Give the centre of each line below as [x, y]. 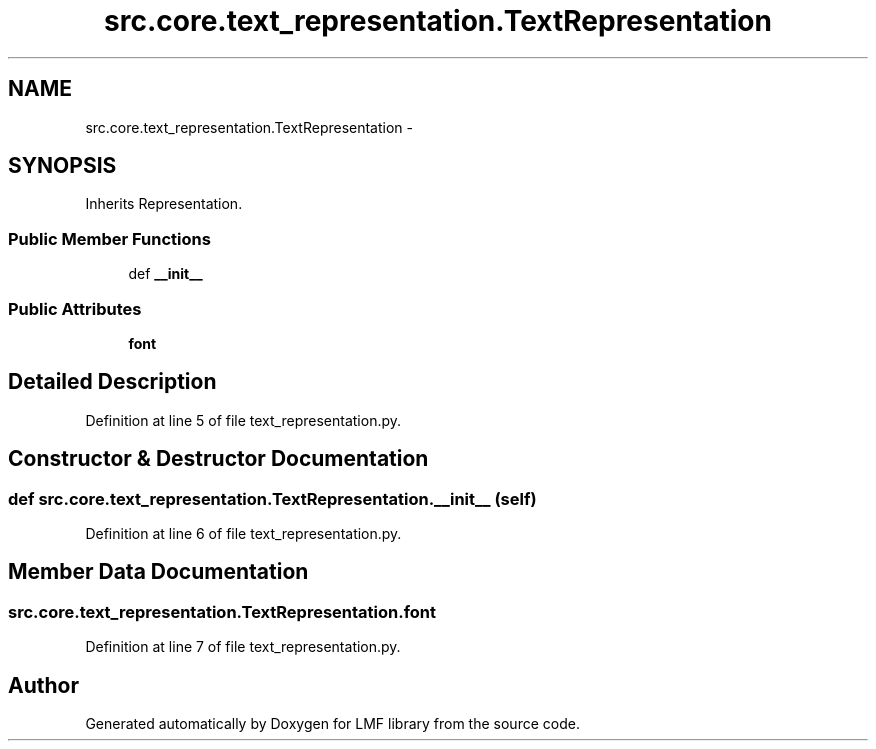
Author [43, 685]
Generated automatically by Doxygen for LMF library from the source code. [332, 724]
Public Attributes [75, 308]
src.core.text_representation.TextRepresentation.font [222, 611]
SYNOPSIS [62, 166]
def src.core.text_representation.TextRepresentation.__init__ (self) [272, 498]
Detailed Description [112, 382]
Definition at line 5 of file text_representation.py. [243, 420]
